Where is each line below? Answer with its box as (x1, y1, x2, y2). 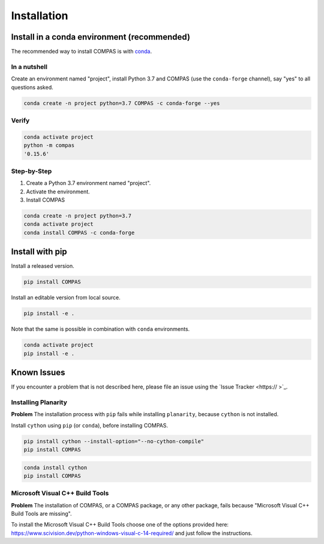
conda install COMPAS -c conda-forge (23, 229, 135, 236)
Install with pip (11, 247, 67, 257)
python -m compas (23, 142, 75, 149)
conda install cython (23, 464, 88, 471)
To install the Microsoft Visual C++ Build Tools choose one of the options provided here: (11, 521, 229, 528)
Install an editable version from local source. (11, 294, 121, 301)
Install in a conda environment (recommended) (11, 32, 190, 42)
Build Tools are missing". (11, 510, 72, 518)
